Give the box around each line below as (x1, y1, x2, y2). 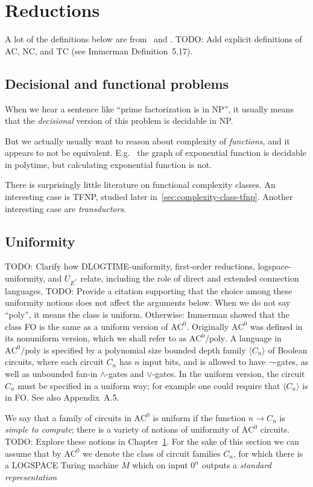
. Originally (186, 320, 229, 332)
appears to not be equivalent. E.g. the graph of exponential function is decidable (5, 146, 306, 159)
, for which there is (233, 447, 303, 459)
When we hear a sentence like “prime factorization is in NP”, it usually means (5, 102, 294, 115)
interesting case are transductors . (5, 202, 126, 214)
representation (5, 470, 57, 483)
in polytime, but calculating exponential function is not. (5, 158, 212, 170)
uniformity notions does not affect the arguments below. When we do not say (5, 296, 291, 309)
